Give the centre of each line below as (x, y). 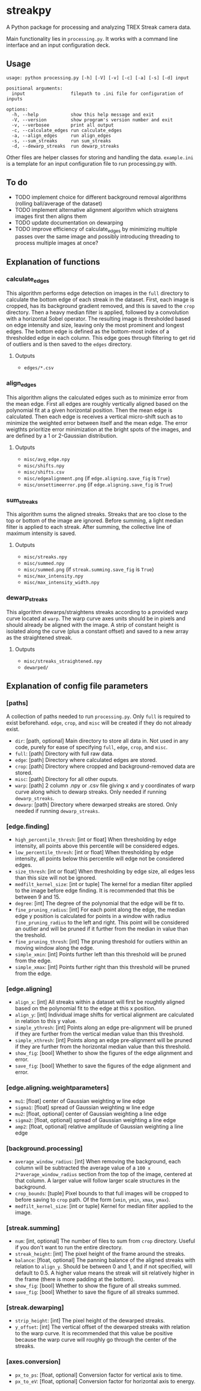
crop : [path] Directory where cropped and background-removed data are (105, 766)
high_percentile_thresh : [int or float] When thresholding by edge (96, 839)
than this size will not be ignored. (56, 878)
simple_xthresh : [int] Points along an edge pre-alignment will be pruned (103, 1040)
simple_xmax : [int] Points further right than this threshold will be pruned (102, 967)
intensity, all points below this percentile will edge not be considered (99, 858)
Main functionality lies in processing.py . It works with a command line (92, 38)
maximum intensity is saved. (41, 533)
